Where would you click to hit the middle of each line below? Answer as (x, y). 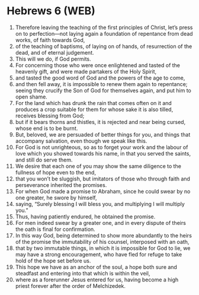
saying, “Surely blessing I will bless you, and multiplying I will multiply (100, 204)
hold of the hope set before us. (53, 261)
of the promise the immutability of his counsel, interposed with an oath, (102, 242)
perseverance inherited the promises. (61, 185)
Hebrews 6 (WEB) (51, 11)
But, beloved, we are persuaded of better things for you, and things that (103, 134)
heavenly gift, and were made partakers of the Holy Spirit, (86, 71)
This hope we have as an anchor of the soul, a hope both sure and (96, 267)
